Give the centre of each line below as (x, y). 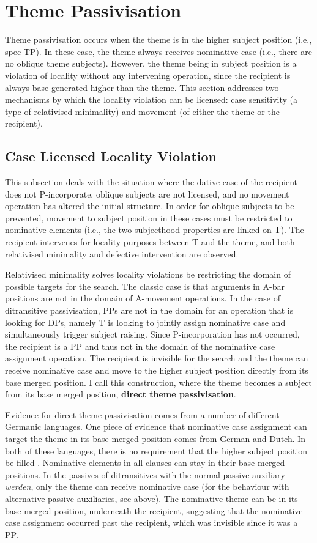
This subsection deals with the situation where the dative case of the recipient (151, 182)
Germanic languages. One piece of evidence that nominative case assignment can (156, 427)
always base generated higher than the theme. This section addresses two (142, 87)
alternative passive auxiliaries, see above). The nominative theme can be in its (151, 498)
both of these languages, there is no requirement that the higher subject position (156, 450)
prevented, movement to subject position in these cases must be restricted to (149, 217)
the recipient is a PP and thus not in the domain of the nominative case (140, 346)
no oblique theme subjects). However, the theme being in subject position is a (151, 63)
